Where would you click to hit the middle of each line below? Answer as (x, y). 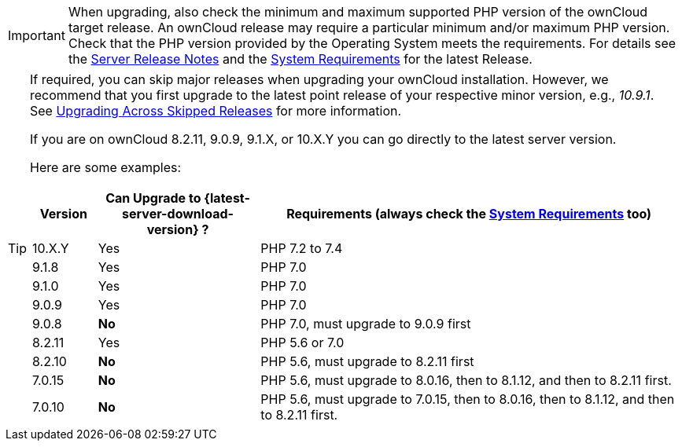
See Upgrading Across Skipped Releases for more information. (216, 111)
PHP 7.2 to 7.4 (302, 248)
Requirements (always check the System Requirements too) (469, 214)
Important (37, 35)
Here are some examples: (106, 167)
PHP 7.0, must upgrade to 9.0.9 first (366, 324)
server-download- (178, 214)
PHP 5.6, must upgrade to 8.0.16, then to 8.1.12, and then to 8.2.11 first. (466, 380)
